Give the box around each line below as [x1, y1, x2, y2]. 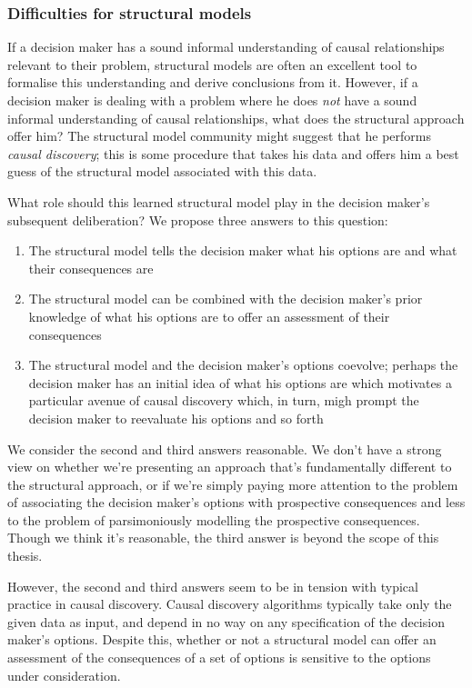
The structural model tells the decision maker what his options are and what [28, 241, 457, 260]
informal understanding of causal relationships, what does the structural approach [7, 108, 465, 127]
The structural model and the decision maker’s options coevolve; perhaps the [28, 355, 458, 374]
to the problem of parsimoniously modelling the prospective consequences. [7, 510, 420, 529]
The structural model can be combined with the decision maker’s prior [28, 289, 423, 308]
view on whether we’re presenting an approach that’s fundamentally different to [7, 457, 452, 476]
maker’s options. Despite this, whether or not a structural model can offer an [7, 630, 437, 649]
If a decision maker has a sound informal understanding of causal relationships [7, 37, 445, 56]
